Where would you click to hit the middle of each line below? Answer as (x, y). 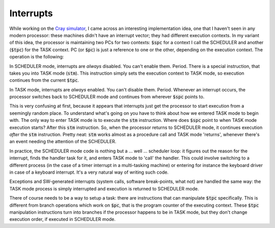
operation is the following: (37, 57)
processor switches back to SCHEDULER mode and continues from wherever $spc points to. (107, 97)
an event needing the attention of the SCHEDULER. (63, 142)
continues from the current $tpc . (44, 80)
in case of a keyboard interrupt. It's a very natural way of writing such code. (89, 172)
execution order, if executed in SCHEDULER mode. (62, 219)
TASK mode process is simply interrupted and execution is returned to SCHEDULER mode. (104, 188)
